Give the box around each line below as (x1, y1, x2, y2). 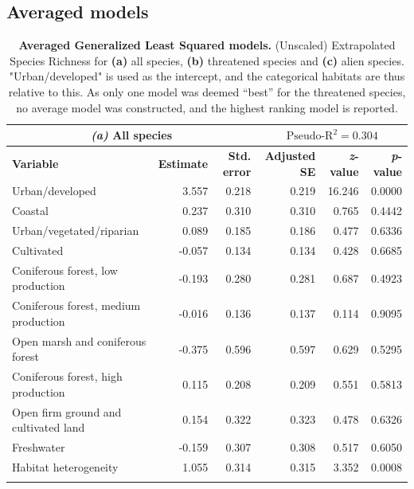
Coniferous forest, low (12, 261, 118, 278)
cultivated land (12, 419, 85, 436)
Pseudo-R (286, 131, 334, 143)
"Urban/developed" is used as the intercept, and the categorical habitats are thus (9, 68, 405, 84)
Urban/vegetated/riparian (12, 222, 139, 239)
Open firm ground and (12, 403, 122, 420)
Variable (12, 155, 59, 171)
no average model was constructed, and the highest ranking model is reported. (16, 99, 398, 115)
